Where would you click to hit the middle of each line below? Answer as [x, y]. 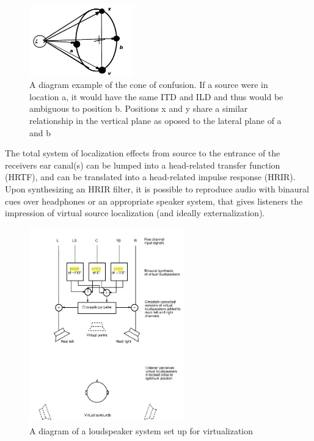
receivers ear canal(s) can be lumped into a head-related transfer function [143, 165]
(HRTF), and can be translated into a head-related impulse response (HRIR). [150, 177]
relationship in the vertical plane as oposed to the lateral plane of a [155, 121]
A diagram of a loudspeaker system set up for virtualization [141, 430]
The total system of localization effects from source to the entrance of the [143, 153]
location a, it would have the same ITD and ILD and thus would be [156, 96]
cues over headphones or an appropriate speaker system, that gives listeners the [154, 201]
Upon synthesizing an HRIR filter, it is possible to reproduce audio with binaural [157, 189]
